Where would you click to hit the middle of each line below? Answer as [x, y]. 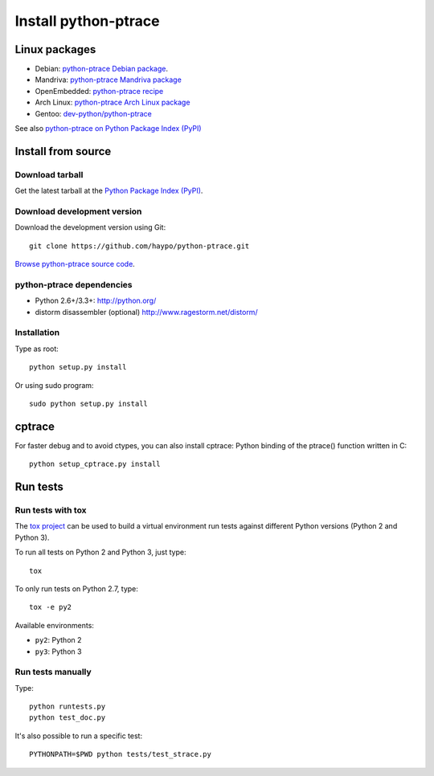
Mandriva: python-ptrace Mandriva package [108, 80]
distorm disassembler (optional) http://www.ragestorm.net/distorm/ [146, 312]
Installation [37, 333]
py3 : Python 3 [58, 651]
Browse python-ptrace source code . [75, 264]
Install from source [63, 151]
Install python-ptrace [87, 21]
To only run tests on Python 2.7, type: [76, 588]
